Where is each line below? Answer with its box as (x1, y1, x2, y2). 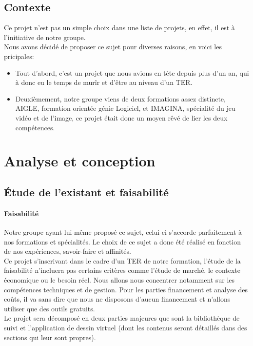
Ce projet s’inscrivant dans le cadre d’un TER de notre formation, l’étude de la (4, 255, 241, 265)
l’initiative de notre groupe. (4, 32, 86, 42)
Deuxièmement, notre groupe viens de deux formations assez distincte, (15, 93, 226, 103)
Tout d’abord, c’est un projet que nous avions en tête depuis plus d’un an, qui (15, 67, 249, 78)
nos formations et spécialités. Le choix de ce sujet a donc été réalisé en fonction (4, 236, 241, 246)
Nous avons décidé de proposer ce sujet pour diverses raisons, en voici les (4, 41, 222, 52)
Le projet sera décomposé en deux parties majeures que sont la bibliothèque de (4, 313, 240, 323)
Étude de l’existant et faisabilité (4, 184, 169, 199)
